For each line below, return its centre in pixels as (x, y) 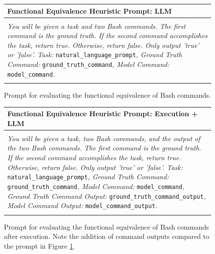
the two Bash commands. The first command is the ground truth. (104, 148)
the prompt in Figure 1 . (40, 245)
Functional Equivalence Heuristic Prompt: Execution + (103, 114)
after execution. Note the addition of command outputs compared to (107, 236)
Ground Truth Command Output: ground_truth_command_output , (107, 196)
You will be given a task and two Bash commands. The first (97, 26)
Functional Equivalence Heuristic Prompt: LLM (90, 11)
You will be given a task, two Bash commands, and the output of (104, 138)
